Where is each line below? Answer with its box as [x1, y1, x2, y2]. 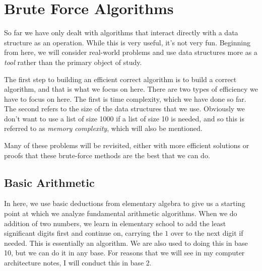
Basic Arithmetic [4, 174, 95, 190]
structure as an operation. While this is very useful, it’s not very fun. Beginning [4, 37, 250, 47]
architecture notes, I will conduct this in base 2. [4, 257, 152, 268]
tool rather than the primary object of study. [4, 56, 142, 67]
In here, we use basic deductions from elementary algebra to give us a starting [4, 198, 245, 209]
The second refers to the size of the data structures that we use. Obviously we [4, 103, 245, 114]
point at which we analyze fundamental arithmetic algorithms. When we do [4, 208, 237, 219]
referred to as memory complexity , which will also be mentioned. [4, 123, 203, 133]
